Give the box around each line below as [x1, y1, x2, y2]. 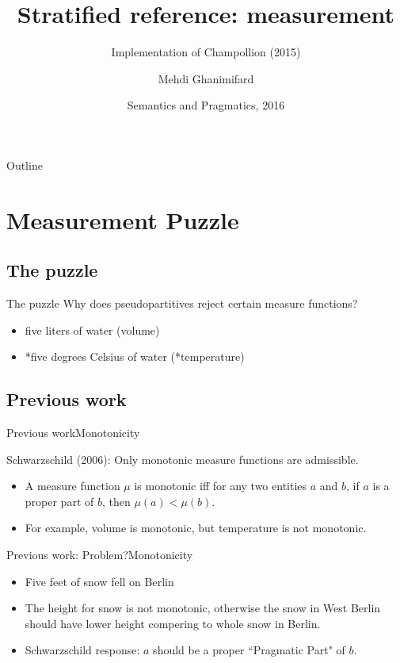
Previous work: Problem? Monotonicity [6, 546, 193, 563]
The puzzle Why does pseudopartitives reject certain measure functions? [6, 295, 358, 312]
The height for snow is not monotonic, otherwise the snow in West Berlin [25, 600, 381, 616]
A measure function [25, 477, 120, 494]
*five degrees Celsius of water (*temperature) [25, 348, 245, 365]
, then [101, 492, 131, 509]
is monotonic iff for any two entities [134, 477, 307, 494]
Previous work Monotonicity [6, 424, 140, 441]
